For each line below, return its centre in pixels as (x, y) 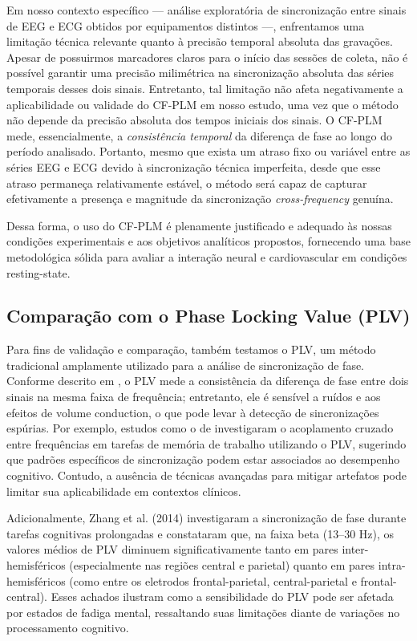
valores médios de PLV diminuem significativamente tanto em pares (172, 549)
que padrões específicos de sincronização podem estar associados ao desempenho (203, 459)
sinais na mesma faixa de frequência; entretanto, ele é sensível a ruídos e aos (194, 397)
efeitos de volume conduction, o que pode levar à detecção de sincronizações (193, 412)
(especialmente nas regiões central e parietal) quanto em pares (222, 565)
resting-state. (38, 272)
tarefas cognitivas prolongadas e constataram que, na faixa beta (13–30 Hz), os (200, 533)
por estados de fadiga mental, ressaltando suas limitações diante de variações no (203, 612)
